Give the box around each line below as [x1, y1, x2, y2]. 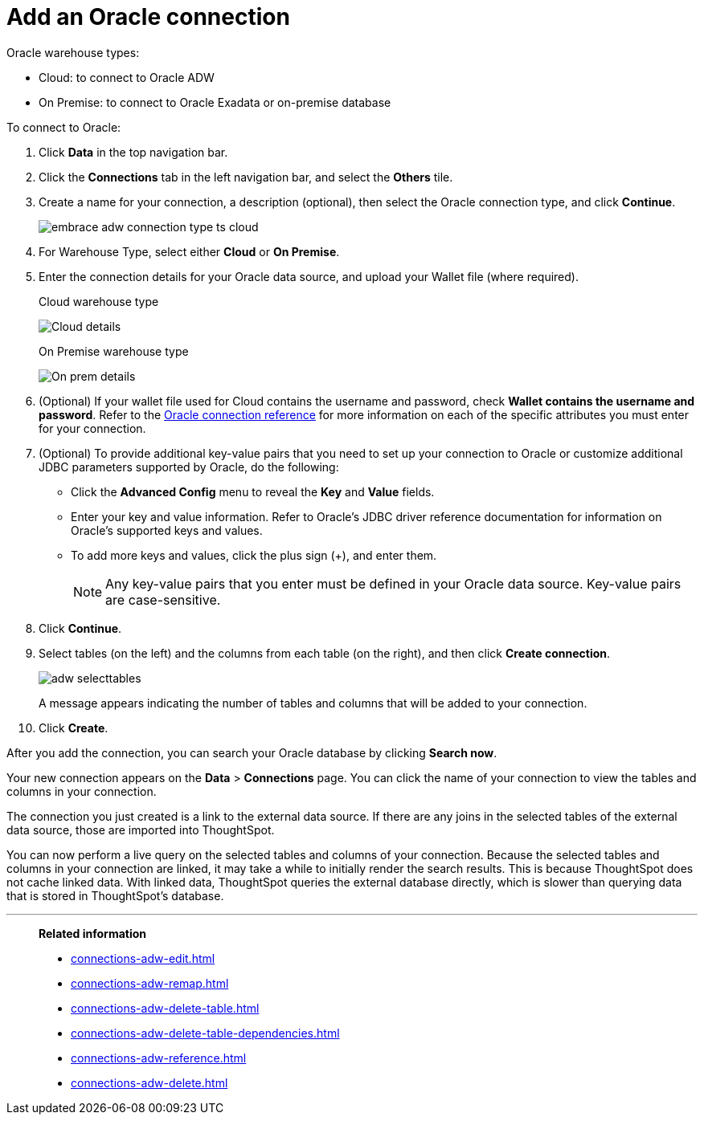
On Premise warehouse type [39, 344, 189, 358]
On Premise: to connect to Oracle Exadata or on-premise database [39, 95, 391, 109]
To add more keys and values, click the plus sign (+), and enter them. [71, 548, 437, 562]
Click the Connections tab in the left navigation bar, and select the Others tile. [39, 169, 453, 184]
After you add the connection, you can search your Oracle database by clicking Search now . [6, 745, 497, 760]
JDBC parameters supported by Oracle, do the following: [39, 459, 339, 474]
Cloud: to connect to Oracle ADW [39, 70, 215, 84]
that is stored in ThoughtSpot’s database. [6, 888, 224, 903]
